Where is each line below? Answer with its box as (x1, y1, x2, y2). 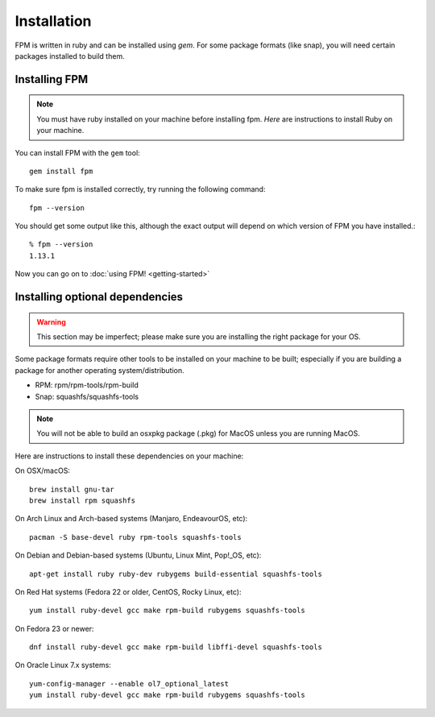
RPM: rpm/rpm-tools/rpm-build (35, 380, 139, 390)
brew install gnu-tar (29, 484, 114, 494)
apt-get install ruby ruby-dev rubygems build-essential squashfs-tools (29, 569, 322, 578)
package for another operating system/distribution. (14, 365, 184, 375)
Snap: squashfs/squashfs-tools (35, 392, 139, 401)
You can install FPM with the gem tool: (14, 147, 140, 157)
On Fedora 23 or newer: (14, 624, 94, 633)
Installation (14, 12, 92, 30)
